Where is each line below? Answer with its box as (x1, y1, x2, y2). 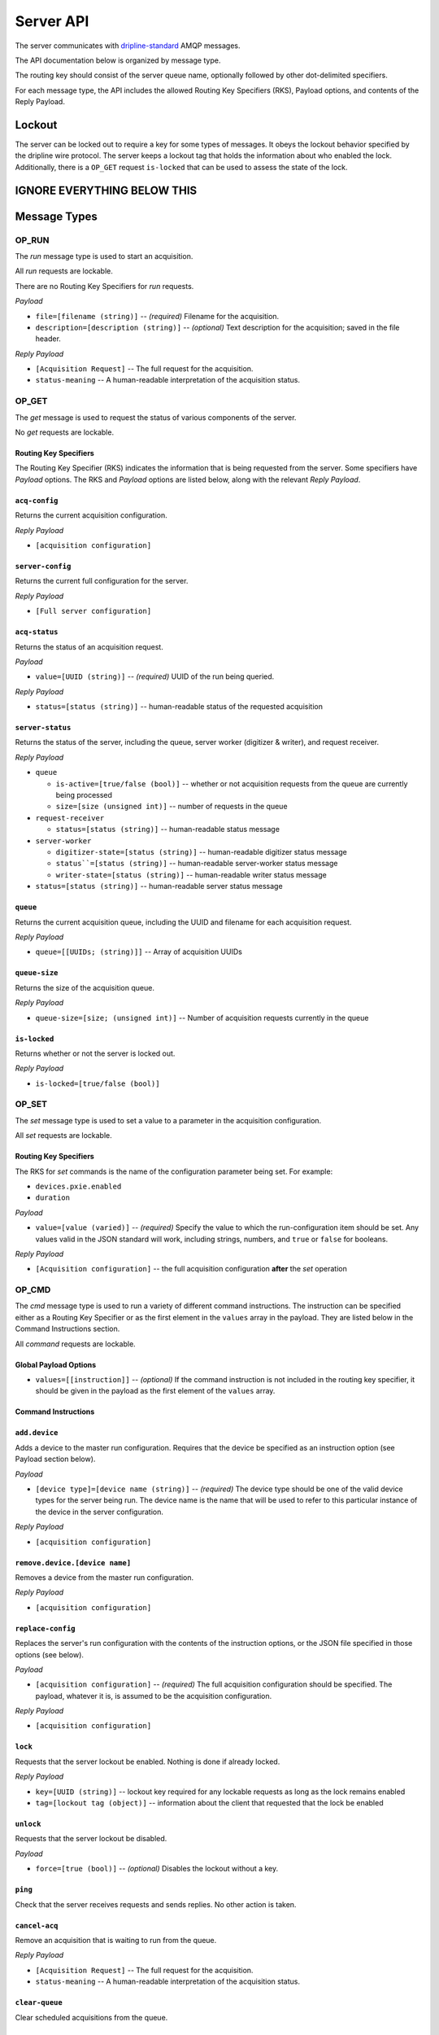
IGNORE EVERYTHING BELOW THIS (15, 183, 198, 197)
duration (35, 1193, 71, 1202)
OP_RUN (15, 234, 50, 246)
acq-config (15, 496, 59, 505)
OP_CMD (15, 1284, 51, 1296)
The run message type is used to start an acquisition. (15, 251, 193, 260)
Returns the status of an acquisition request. (15, 641, 164, 651)
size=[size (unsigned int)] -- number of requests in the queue (55, 802, 288, 812)
